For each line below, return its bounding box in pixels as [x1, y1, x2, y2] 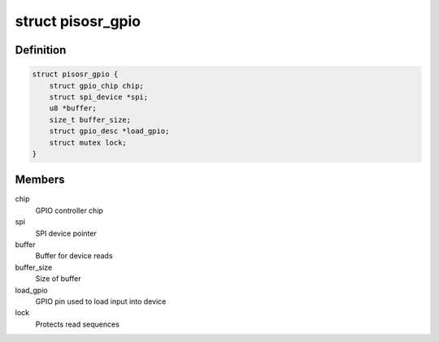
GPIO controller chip [35, 206, 103, 215]
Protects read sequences [35, 319, 120, 329]
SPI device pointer [35, 228, 97, 238]
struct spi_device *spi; [49, 92, 149, 102]
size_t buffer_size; [49, 115, 132, 124]
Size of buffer [35, 274, 81, 284]
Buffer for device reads [35, 251, 113, 261]
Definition [15, 43, 67, 57]
